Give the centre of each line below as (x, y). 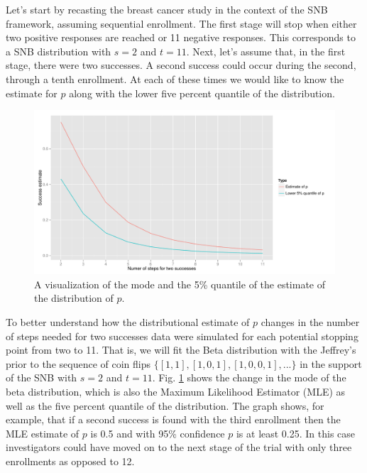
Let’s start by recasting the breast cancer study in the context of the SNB (167, 9)
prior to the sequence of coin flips (78, 363)
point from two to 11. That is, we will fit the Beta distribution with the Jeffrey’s (181, 350)
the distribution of (74, 298)
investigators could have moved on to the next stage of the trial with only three (179, 447)
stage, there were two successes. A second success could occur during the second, (181, 65)
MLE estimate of (43, 433)
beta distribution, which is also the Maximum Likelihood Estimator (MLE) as (176, 391)
